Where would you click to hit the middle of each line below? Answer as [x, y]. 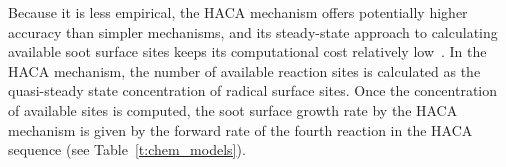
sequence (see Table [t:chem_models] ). [127, 149]
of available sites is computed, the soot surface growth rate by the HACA [233, 109]
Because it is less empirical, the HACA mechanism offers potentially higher [238, 12]
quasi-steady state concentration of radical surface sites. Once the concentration [253, 90]
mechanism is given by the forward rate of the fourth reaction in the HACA [240, 129]
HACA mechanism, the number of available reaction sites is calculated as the [244, 70]
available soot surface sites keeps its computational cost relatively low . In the [247, 51]
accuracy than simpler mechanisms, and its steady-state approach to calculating [253, 31]
